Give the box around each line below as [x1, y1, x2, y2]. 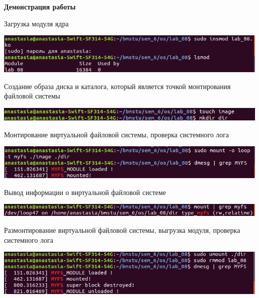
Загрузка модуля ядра [4, 18, 69, 28]
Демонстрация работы [4, 1, 76, 11]
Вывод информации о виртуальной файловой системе [4, 187, 166, 197]
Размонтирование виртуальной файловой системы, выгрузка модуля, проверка [4, 225, 240, 235]
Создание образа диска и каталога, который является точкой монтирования [4, 81, 231, 91]
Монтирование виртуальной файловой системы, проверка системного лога [4, 129, 229, 139]
